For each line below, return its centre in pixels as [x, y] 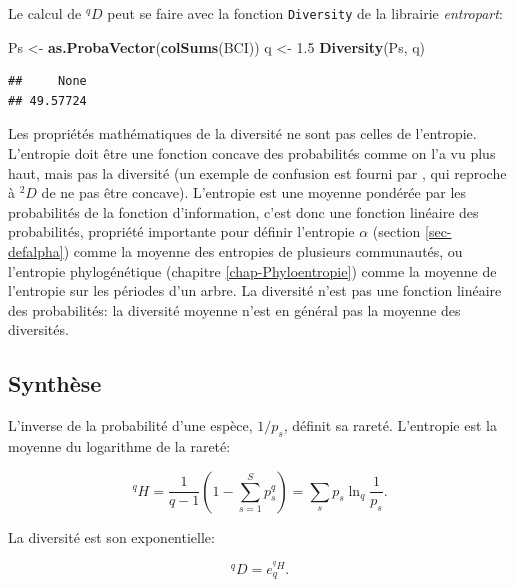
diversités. [38, 329]
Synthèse [55, 383]
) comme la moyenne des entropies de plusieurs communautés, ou [263, 251]
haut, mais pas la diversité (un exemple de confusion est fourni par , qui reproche [257, 172]
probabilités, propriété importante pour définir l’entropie [181, 231]
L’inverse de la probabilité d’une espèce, [130, 425]
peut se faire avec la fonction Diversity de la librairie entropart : [305, 13]
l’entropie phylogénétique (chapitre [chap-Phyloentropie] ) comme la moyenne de [252, 270]
